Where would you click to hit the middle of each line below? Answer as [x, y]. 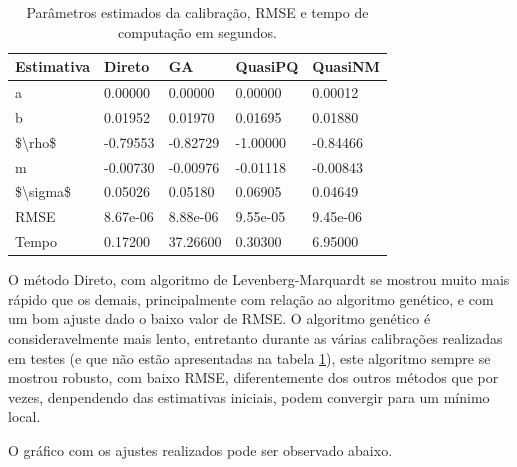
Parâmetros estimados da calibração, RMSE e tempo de [197, 12]
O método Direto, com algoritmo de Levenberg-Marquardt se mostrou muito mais [259, 279]
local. [24, 416]
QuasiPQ [267, 66]
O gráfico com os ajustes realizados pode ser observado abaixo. [200, 449]
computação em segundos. [197, 31]
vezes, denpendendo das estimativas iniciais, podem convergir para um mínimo [249, 396]
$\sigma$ [43, 191]
